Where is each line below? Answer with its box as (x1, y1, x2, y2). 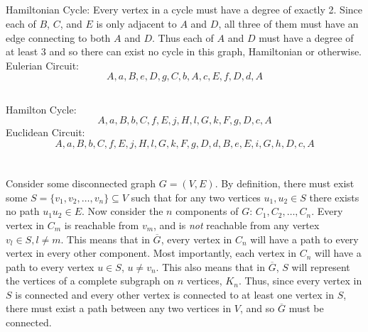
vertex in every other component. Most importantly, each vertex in (6, 245, 296, 260)
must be (288, 301, 324, 316)
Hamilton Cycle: (6, 101, 77, 116)
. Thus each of (152, 30, 214, 45)
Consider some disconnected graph (6, 176, 156, 191)
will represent (291, 259, 350, 274)
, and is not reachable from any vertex (153, 217, 320, 232)
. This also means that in (156, 259, 266, 274)
